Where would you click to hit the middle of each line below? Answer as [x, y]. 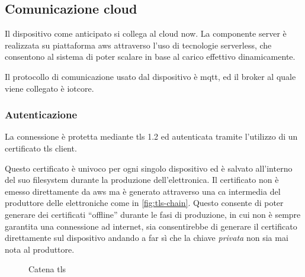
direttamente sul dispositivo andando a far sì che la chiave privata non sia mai [147, 238]
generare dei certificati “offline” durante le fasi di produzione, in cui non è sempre [153, 214]
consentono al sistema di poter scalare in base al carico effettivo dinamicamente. [150, 57]
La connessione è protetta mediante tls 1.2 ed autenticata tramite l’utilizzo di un [151, 136]
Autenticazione [41, 115]
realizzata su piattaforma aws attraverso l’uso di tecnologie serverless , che [138, 45]
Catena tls [47, 269]
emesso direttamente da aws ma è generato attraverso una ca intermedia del [143, 191]
